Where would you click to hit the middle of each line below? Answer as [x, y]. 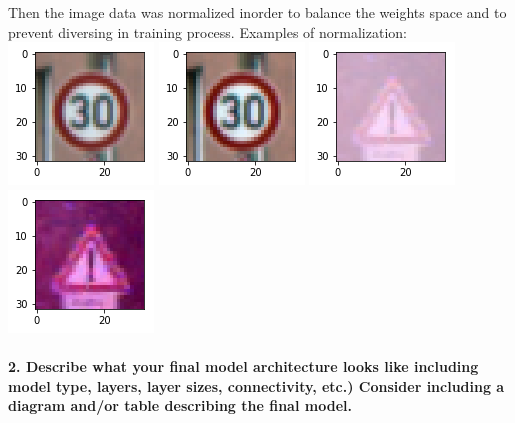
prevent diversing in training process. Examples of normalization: [207, 31]
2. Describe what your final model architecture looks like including [243, 365]
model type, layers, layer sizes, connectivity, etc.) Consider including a [256, 385]
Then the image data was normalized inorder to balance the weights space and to [257, 12]
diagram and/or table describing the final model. [180, 405]
